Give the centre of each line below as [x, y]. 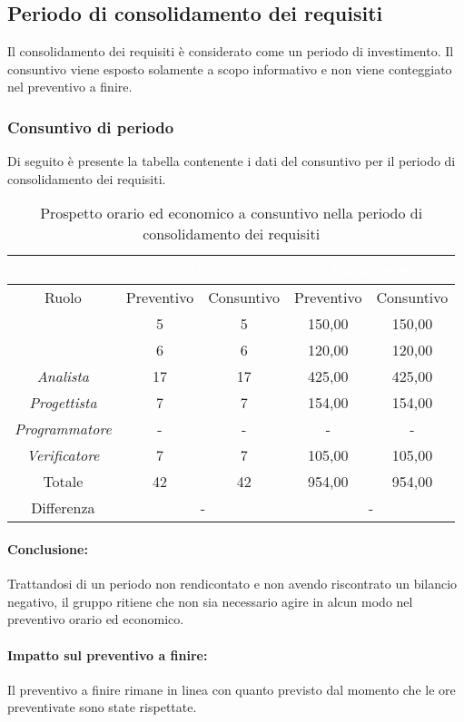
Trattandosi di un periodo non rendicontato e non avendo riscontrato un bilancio [232, 584]
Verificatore [63, 455]
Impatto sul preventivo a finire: [108, 654]
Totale [63, 482]
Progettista [63, 403]
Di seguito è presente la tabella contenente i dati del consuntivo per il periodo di [232, 161]
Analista [63, 376]
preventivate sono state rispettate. [102, 707]
